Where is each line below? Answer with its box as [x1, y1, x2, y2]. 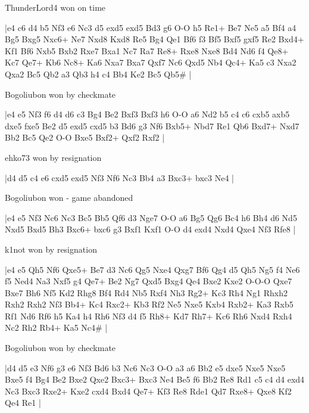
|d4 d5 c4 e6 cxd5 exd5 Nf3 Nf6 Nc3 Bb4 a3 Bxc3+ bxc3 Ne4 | [5, 171, 234, 184]
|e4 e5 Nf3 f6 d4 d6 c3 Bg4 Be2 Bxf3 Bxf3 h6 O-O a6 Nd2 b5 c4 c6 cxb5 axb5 [5, 108, 290, 120]
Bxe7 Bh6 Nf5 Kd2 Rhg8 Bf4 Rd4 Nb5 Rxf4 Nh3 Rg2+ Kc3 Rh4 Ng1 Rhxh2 [5, 286, 288, 299]
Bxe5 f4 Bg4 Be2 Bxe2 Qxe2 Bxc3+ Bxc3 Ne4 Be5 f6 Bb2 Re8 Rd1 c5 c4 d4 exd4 [5, 373, 305, 386]
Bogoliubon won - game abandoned [5, 191, 133, 204]
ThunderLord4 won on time [5, 1, 106, 13]
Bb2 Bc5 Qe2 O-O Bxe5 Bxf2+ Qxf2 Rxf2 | [5, 131, 165, 144]
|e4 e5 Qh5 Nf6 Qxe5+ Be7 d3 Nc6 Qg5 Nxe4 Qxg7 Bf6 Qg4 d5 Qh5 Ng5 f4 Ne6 [5, 263, 300, 275]
